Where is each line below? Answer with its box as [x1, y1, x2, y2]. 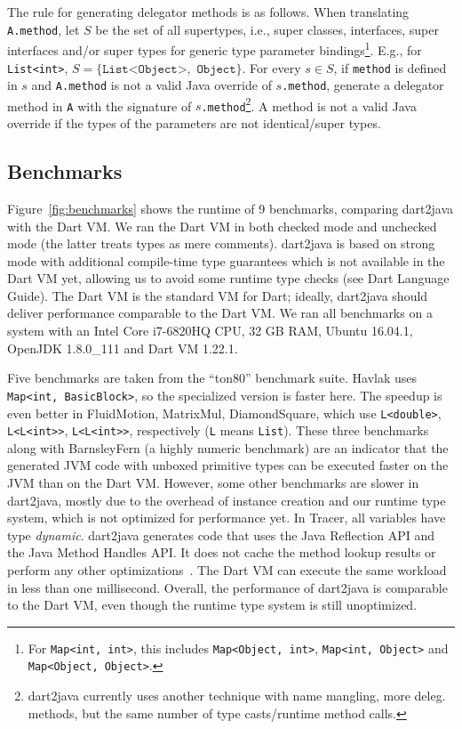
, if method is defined [333, 58, 447, 77]
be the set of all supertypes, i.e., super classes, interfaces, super [95, 20, 439, 38]
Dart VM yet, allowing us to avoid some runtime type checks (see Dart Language [7, 269, 450, 288]
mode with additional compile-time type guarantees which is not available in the [7, 251, 445, 270]
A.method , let [7, 20, 80, 38]
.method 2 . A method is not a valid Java [201, 93, 417, 115]
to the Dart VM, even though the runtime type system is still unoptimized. [7, 595, 418, 614]
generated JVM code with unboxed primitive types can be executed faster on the [7, 456, 449, 474]
